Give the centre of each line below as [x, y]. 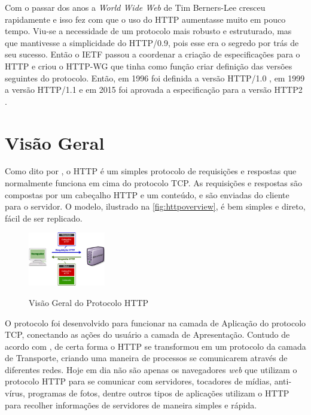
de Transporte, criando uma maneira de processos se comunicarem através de [146, 358]
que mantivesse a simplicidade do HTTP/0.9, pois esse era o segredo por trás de [152, 42]
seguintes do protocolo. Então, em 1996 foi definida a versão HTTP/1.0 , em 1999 [155, 78]
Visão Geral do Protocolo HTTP [89, 302]
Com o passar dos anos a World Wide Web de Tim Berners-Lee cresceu [135, 7]
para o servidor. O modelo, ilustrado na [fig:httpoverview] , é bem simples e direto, [155, 206]
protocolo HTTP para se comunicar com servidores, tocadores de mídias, [138, 381]
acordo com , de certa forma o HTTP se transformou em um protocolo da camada [155, 346]
